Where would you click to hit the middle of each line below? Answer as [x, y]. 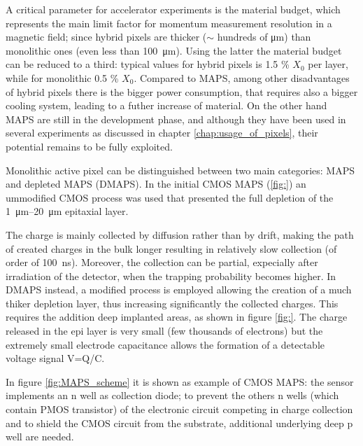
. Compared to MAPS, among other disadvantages [242, 77]
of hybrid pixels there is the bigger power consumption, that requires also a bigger [182, 91]
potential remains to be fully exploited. [89, 146]
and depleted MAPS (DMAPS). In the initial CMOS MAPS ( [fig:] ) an [156, 184]
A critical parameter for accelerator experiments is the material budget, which [173, 9]
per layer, [328, 64]
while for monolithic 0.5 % [62, 77]
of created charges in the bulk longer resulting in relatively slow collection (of [171, 248]
